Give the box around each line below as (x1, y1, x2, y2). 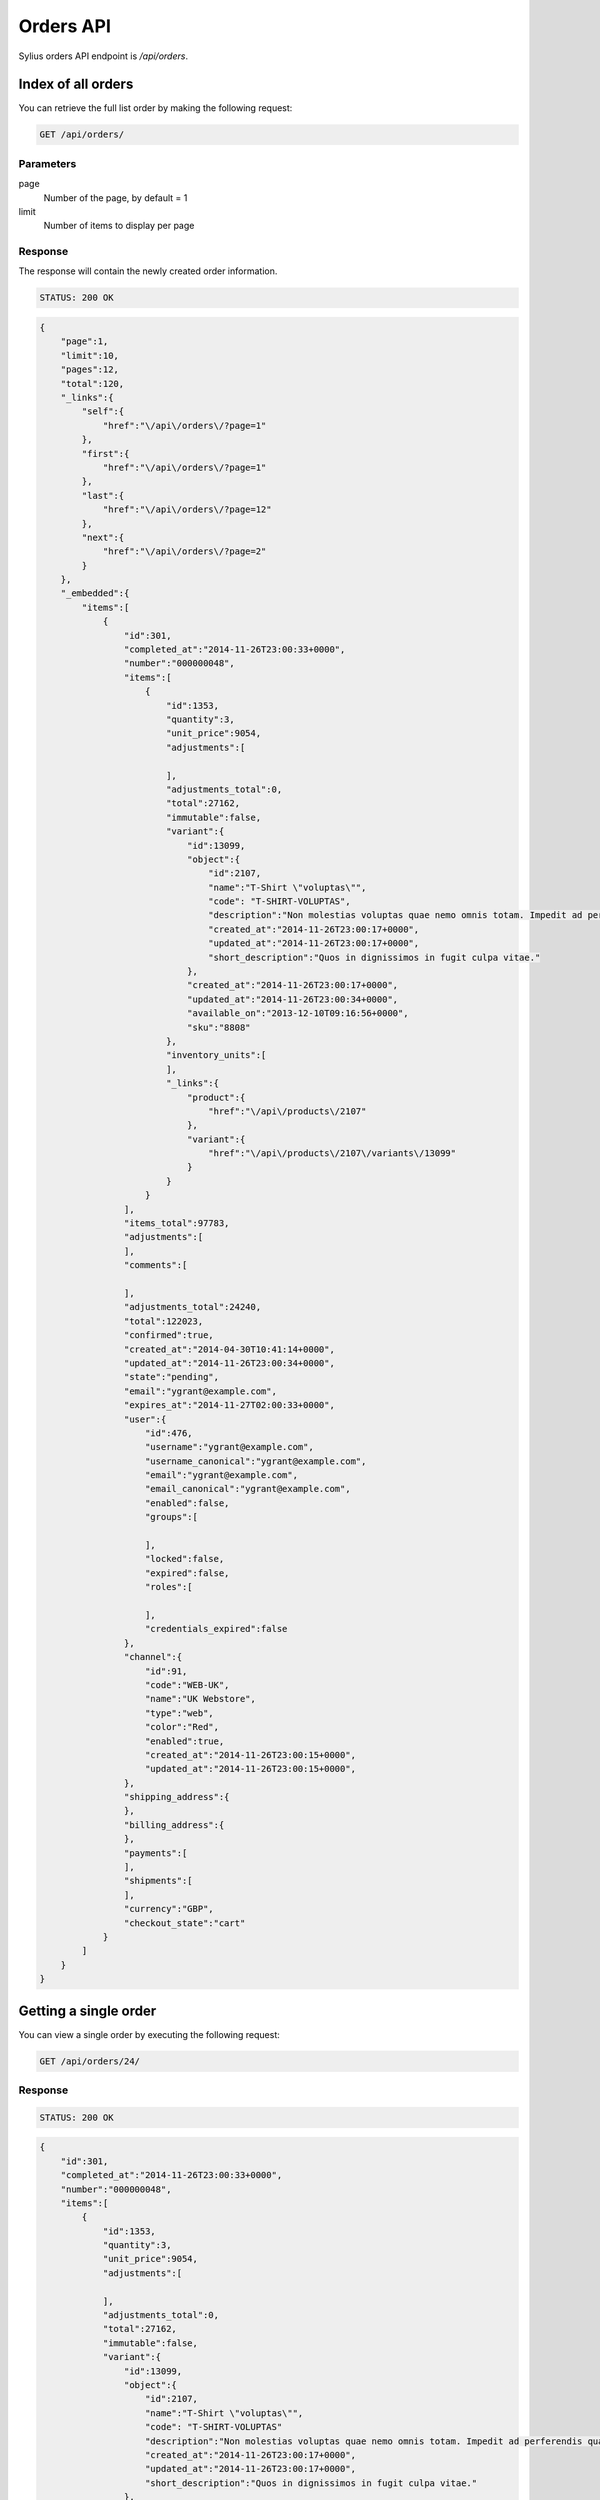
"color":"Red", (145, 1721, 220, 1733)
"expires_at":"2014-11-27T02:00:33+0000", (123, 1400, 335, 1411)
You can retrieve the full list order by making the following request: (18, 102, 293, 114)
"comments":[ (123, 1260, 188, 1271)
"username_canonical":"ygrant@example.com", (145, 1455, 367, 1467)
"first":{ (81, 448, 130, 459)
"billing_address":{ (123, 1819, 225, 1830)
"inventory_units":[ (165, 1050, 267, 1061)
